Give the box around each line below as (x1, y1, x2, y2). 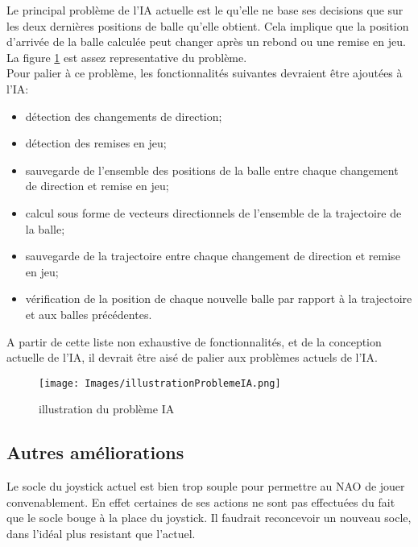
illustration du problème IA (39, 400, 175, 417)
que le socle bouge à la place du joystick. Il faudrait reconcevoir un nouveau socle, (6, 509, 412, 526)
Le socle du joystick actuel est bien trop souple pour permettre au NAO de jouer (6, 478, 405, 495)
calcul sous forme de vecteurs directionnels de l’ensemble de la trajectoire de (25, 204, 402, 221)
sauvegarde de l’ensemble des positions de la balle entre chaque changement (25, 161, 399, 178)
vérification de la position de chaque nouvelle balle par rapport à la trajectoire (25, 290, 412, 307)
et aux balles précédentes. (25, 305, 152, 322)
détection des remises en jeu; (25, 135, 167, 151)
